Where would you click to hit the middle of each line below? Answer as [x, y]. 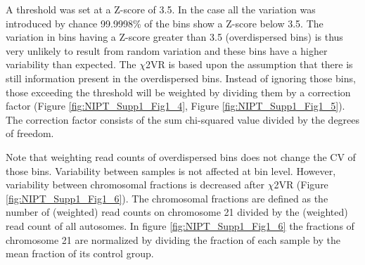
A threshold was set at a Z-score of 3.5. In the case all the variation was [161, 9]
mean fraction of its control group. [80, 253]
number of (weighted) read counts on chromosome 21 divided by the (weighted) [177, 212]
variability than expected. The [71, 64]
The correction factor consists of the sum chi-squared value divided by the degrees [183, 119]
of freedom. [30, 133]
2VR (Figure [301, 185]
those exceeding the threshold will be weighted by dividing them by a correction [178, 92]
